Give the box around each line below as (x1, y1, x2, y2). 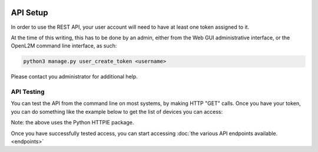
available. (254, 130, 278, 137)
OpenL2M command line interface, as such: (11, 42, 117, 49)
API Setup (11, 8, 48, 18)
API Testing (11, 88, 45, 96)
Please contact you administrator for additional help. (11, 73, 138, 80)
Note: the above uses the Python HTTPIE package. (11, 119, 134, 126)
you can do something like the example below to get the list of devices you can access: (11, 108, 223, 115)
